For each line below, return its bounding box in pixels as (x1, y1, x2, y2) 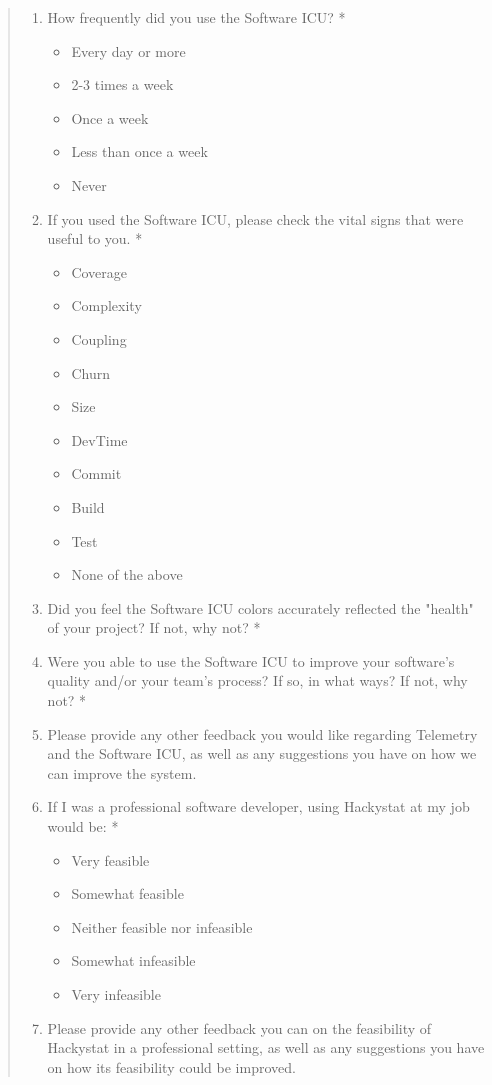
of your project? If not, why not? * (47, 617, 261, 638)
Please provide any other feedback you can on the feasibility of (47, 1017, 432, 1038)
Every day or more (71, 40, 186, 61)
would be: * (47, 816, 119, 837)
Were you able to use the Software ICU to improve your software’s (47, 650, 455, 671)
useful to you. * (47, 228, 143, 249)
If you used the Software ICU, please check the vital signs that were (47, 208, 464, 229)
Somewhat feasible (71, 883, 184, 904)
